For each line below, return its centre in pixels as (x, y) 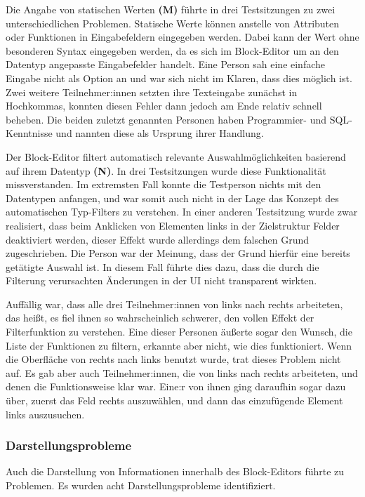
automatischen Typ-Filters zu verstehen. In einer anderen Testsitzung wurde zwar (182, 212)
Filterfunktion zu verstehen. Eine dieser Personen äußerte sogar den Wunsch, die (179, 332)
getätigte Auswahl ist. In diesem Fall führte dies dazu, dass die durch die (162, 266)
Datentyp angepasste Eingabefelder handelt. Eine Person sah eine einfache (166, 64)
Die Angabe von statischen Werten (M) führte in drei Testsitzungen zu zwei (171, 9)
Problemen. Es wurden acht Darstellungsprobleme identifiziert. (141, 485)
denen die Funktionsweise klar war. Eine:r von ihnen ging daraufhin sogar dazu (176, 386)
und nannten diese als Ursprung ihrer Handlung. (160, 133)
